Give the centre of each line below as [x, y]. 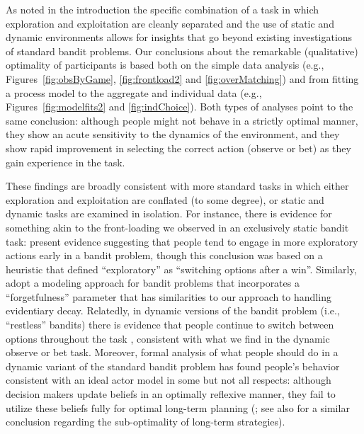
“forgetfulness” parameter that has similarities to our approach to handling [169, 296]
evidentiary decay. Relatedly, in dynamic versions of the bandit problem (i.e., [173, 310]
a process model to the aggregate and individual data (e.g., [134, 92]
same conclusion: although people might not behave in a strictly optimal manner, [182, 120]
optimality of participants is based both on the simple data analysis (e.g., [165, 65]
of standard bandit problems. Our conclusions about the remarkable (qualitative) [182, 51]
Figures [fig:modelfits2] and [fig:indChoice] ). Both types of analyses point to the [180, 107]
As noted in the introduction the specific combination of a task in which [163, 9]
